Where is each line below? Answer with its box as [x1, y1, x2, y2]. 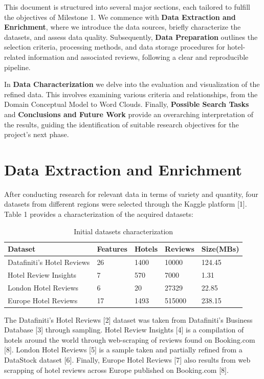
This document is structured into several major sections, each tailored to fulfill [4, 2, 250, 12]
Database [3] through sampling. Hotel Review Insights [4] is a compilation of [4, 324, 244, 335]
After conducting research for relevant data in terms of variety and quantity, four [4, 188, 258, 199]
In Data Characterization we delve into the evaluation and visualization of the [4, 79, 260, 90]
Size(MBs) [201, 243, 239, 254]
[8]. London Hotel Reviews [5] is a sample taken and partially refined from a [4, 344, 243, 355]
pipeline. [4, 61, 31, 72]
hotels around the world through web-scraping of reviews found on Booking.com [4, 334, 255, 345]
